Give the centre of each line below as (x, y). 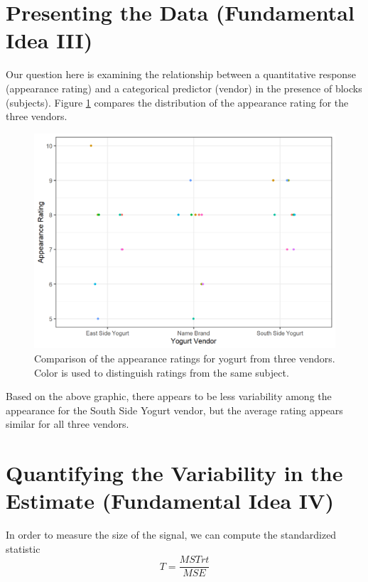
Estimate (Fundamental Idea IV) (170, 501)
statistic (23, 548)
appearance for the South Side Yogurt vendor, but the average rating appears (174, 410)
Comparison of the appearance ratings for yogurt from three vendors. (185, 358)
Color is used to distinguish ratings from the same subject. (162, 372)
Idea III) (49, 40)
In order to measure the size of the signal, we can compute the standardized (171, 535)
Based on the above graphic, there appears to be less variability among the (169, 396)
